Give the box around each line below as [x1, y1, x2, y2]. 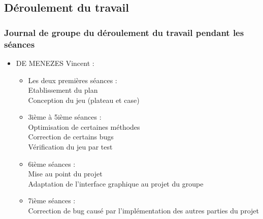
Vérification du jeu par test [28, 141, 113, 152]
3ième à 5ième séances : [28, 112, 102, 122]
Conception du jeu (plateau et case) [28, 94, 140, 105]
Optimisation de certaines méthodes [28, 121, 140, 132]
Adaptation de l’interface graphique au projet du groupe [28, 178, 204, 189]
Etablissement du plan [28, 85, 98, 95]
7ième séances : [28, 195, 76, 206]
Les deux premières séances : [28, 75, 117, 85]
